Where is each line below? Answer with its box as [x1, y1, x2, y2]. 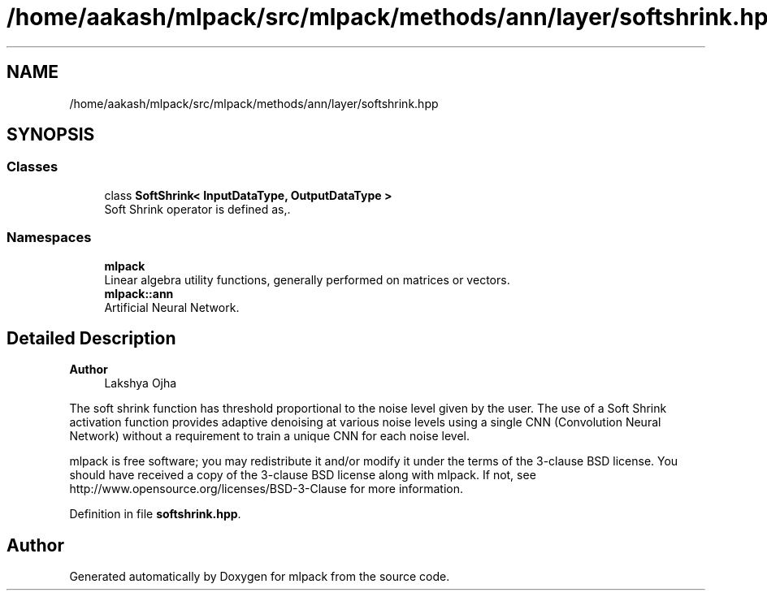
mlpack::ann [104, 286, 174, 301]
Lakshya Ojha [104, 376, 177, 391]
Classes [6, 158, 58, 175]
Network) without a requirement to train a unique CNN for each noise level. [69, 429, 470, 443]
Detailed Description [6, 327, 176, 348]
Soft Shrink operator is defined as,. [104, 201, 291, 216]
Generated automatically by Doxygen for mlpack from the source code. [69, 569, 450, 584]
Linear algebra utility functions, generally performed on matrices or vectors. [104, 272, 510, 287]
